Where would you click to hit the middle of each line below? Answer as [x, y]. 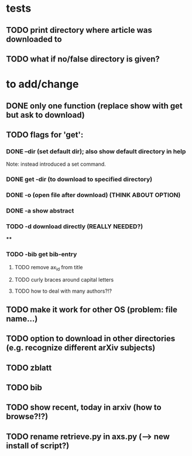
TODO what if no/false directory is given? [83, 59]
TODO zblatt [29, 368]
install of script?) [38, 446]
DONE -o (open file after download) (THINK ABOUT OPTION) [93, 195]
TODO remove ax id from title [49, 268]
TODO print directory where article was [79, 30]
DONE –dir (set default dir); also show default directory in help [96, 151]
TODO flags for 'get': [45, 134]
